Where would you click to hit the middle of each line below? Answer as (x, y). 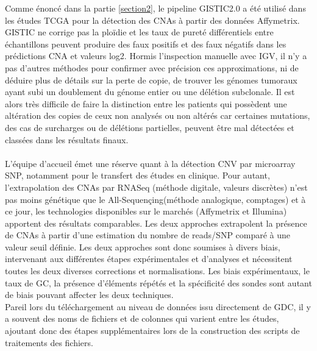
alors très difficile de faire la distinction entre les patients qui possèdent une (146, 103)
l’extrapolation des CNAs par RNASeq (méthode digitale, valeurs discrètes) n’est (156, 187)
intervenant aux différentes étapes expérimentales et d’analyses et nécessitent (149, 259)
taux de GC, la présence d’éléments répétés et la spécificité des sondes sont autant (158, 282)
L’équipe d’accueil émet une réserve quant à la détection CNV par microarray (150, 163)
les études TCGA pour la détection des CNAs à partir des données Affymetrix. (152, 20)
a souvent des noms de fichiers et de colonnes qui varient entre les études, (142, 318)
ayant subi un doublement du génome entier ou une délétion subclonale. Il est (150, 92)
